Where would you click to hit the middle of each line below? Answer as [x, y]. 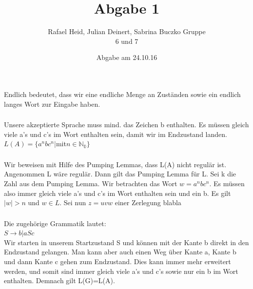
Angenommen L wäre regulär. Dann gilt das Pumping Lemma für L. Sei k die [120, 174]
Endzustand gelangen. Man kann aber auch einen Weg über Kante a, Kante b [120, 252]
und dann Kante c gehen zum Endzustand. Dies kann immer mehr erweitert [117, 261]
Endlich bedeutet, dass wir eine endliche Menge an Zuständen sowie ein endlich [122, 94]
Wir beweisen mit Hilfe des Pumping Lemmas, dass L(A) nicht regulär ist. [115, 164]
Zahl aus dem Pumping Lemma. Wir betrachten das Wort [91, 183]
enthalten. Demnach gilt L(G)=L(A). [59, 280]
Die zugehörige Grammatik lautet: [55, 223]
